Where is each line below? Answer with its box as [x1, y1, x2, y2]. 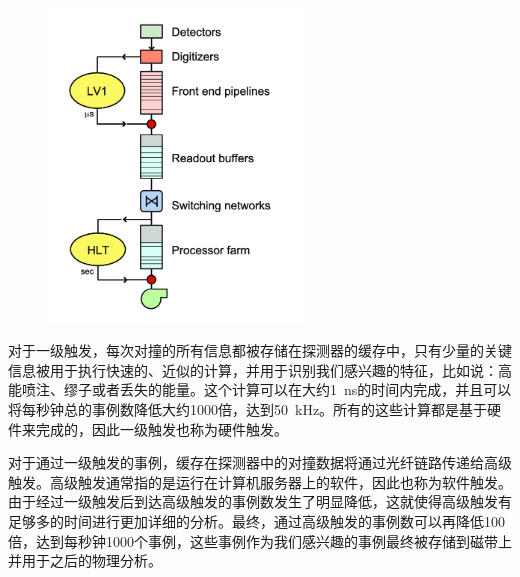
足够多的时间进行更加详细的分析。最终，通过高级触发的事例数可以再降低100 [8, 510, 505, 531]
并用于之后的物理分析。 [8, 550, 162, 571]
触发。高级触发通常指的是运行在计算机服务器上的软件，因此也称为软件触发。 [8, 471, 512, 492]
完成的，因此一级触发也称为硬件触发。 [35, 418, 288, 439]
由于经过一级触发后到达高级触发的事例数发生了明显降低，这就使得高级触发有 [8, 491, 512, 512]
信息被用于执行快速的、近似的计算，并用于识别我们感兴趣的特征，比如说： [8, 359, 498, 380]
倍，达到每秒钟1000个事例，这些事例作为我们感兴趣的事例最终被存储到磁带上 [8, 530, 512, 551]
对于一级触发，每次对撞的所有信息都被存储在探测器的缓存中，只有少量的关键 [8, 340, 512, 361]
